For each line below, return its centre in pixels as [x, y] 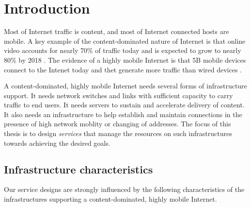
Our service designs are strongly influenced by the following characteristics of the [124, 189]
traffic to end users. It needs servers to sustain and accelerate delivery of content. [124, 105]
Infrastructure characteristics [78, 169]
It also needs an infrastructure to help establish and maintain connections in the [123, 114]
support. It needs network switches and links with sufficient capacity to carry [118, 95]
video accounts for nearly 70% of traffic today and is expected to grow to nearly [123, 50]
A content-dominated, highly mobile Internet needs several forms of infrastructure [125, 86]
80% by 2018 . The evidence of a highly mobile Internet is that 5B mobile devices [125, 60]
